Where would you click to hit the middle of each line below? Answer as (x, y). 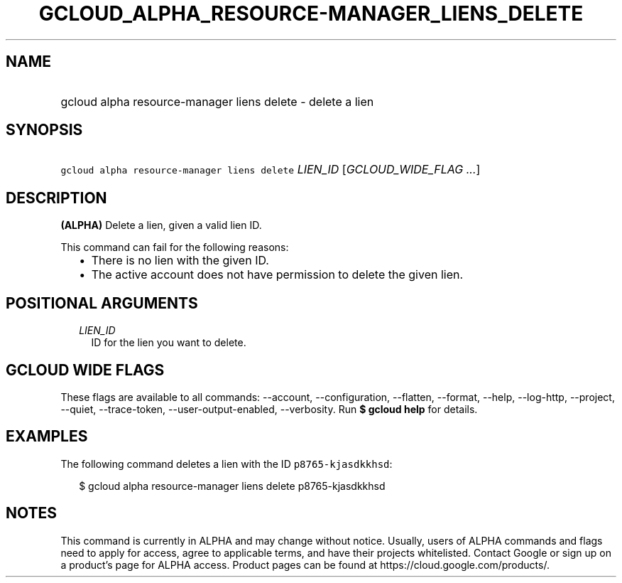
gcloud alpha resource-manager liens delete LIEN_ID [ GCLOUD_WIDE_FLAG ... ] (271, 170)
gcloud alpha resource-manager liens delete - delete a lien (217, 101)
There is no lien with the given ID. (180, 261)
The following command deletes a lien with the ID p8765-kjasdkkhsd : (227, 464)
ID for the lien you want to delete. (169, 343)
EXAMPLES (47, 437)
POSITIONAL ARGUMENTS (102, 303)
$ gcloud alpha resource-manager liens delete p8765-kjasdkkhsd (232, 486)
